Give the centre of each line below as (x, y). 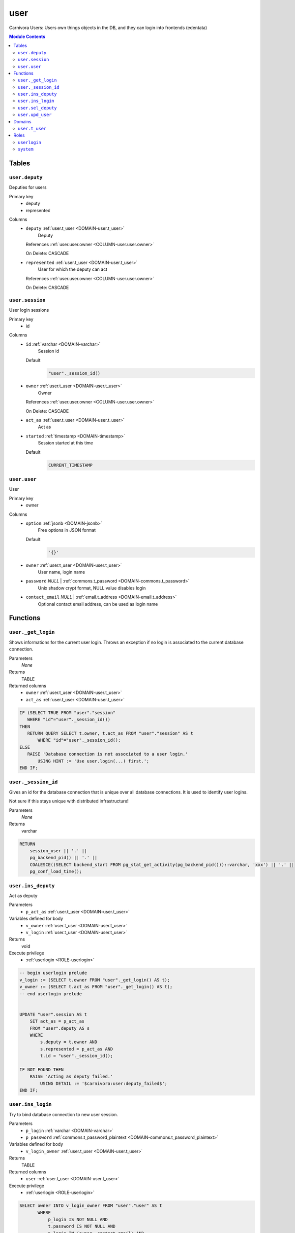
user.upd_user (35, 115)
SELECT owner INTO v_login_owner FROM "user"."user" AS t (91, 1206)
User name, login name (62, 572)
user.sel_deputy (37, 108)
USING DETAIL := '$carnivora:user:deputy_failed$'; (104, 1083)
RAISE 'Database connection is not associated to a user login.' (108, 754)
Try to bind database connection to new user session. (63, 1114)
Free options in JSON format (67, 530)
